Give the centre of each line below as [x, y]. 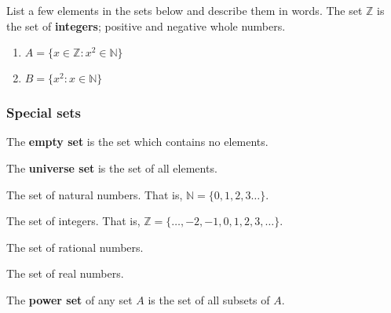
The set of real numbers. [65, 273]
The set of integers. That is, [73, 221]
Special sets [44, 113]
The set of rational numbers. [75, 247]
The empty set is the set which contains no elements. [137, 142]
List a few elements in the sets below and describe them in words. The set [185, 10]
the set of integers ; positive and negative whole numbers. [146, 25]
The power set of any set [69, 299]
